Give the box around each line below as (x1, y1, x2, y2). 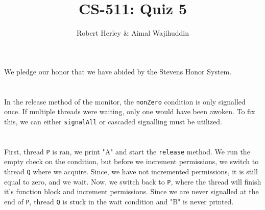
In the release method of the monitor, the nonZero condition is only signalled (4, 96, 246, 107)
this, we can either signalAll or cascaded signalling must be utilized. (4, 116, 222, 126)
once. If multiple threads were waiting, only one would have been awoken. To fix (4, 106, 255, 117)
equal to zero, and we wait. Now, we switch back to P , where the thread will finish (4, 176, 261, 187)
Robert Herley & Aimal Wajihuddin (76, 28, 189, 38)
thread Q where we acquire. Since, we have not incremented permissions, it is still (4, 166, 258, 176)
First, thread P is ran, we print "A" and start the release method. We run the (4, 146, 250, 156)
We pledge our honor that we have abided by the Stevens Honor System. (4, 66, 232, 76)
